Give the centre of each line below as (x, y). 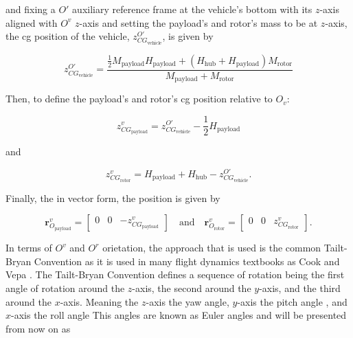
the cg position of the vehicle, (68, 36)
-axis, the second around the (192, 288)
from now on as (38, 328)
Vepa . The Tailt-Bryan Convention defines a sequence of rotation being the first (175, 274)
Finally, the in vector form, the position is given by (113, 198)
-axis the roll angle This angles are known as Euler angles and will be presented (179, 315)
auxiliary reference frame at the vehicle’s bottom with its (192, 9)
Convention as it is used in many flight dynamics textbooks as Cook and (187, 261)
